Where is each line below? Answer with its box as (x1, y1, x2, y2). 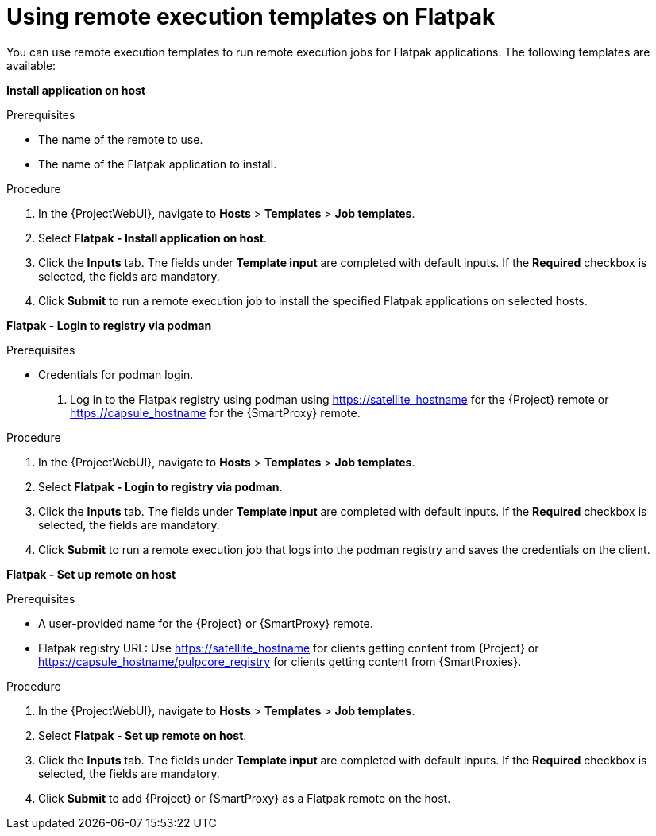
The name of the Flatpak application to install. (38, 157, 277, 171)
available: (6, 58, 56, 72)
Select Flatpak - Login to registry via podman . (38, 479, 283, 493)
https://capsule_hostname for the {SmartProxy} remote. (70, 405, 361, 420)
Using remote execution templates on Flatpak (6, 3, 496, 30)
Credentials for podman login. (38, 367, 194, 381)
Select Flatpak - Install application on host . (38, 230, 267, 245)
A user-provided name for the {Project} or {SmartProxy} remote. (38, 616, 373, 630)
